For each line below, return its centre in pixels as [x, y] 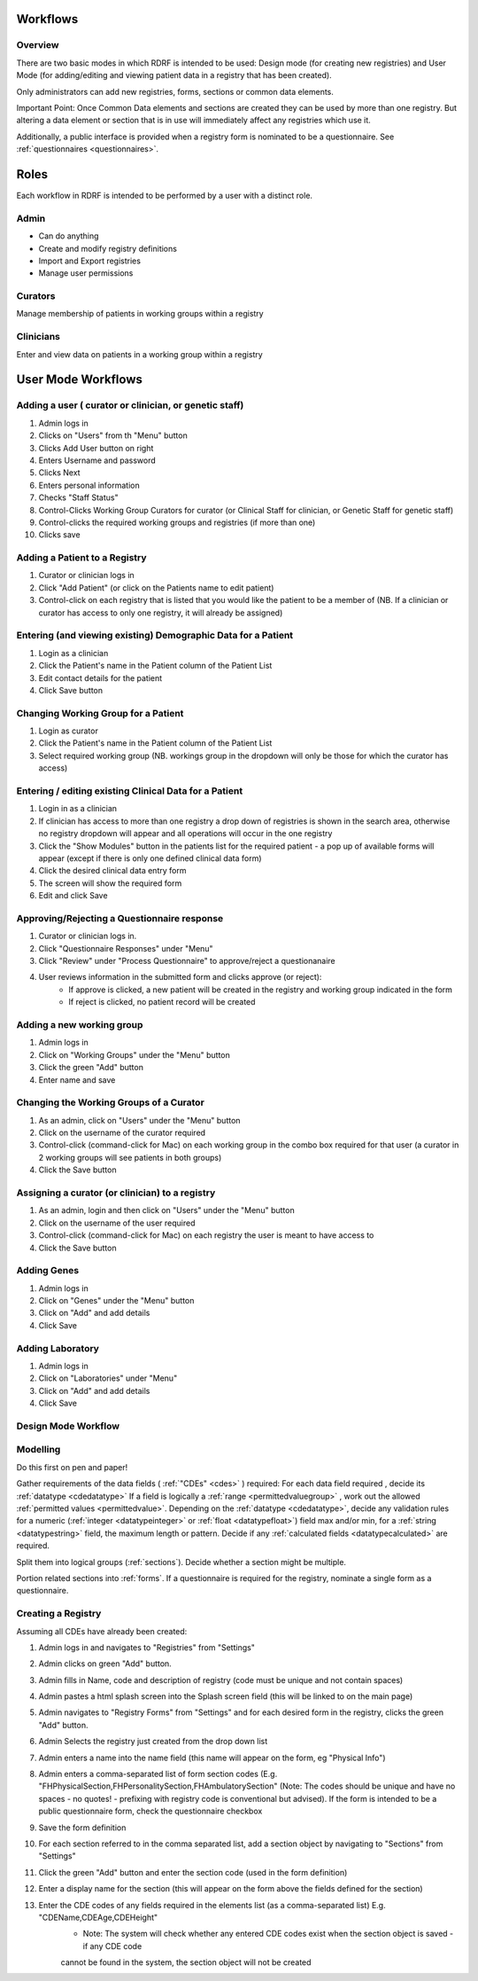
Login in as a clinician [78, 809]
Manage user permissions [86, 273]
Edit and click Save [73, 896]
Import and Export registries [90, 261]
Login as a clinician [73, 653]
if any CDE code [112, 1946]
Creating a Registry [59, 1614]
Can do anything [69, 236]
